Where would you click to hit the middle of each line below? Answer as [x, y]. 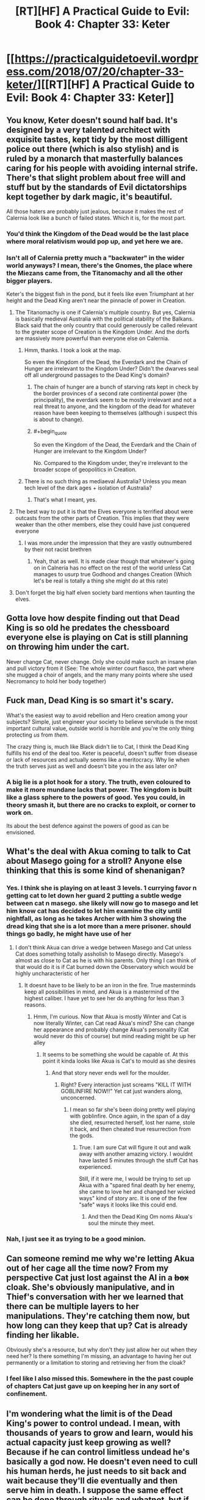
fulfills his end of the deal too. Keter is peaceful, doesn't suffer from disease [102, 753]
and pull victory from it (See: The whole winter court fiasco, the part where [100, 668]
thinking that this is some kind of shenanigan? [96, 871]
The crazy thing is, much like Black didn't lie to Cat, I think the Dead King [98, 746]
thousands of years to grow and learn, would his [100, 1433]
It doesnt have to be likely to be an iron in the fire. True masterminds [110, 985]
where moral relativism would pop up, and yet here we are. [95, 241]
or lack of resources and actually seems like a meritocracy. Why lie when [98, 759]
